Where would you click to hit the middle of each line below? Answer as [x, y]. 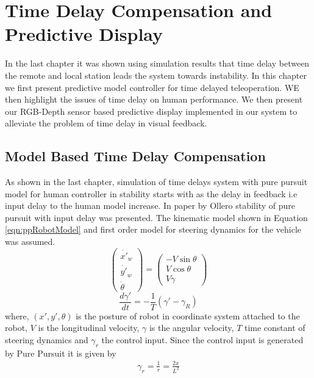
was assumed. [30, 242]
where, [17, 315]
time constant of [275, 328]
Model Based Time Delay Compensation [135, 156]
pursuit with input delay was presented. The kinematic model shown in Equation [156, 217]
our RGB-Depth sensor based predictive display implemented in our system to [151, 111]
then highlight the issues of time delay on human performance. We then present [154, 99]
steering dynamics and [47, 339]
